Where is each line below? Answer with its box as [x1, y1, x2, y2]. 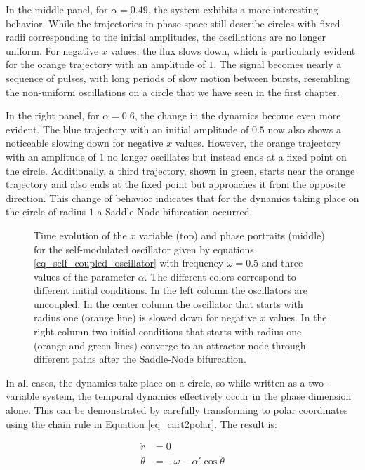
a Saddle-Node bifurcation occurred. [97, 204, 253, 219]
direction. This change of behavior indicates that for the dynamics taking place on [6, 190, 359, 205]
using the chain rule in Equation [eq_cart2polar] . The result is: [6, 416, 277, 431]
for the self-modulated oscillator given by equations [34, 241, 254, 256]
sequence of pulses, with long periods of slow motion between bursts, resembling [6, 70, 350, 85]
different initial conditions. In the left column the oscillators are [34, 283, 308, 297]
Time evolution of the [34, 227, 127, 242]
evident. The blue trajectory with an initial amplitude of [6, 121, 249, 136]
